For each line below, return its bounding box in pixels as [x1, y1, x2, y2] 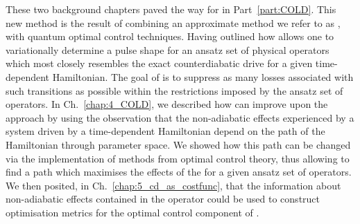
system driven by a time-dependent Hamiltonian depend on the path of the [6, 124, 325, 138]
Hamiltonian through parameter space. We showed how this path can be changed [6, 137, 351, 151]
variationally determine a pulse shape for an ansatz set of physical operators [6, 42, 329, 57]
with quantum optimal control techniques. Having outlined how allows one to [6, 29, 334, 44]
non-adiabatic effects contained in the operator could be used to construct [6, 192, 320, 206]
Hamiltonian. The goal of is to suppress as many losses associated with [52, 69, 354, 84]
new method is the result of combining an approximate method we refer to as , [6, 15, 341, 30]
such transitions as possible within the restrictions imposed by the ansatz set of [6, 83, 343, 97]
